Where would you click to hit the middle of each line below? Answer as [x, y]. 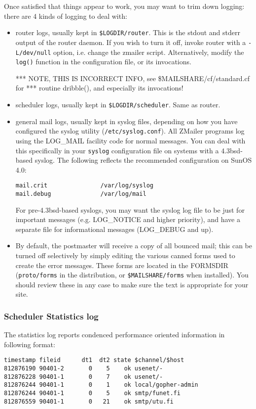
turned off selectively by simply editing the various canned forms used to [125, 255]
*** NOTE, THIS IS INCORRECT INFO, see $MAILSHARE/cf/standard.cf [133, 78]
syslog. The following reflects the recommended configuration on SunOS [143, 160]
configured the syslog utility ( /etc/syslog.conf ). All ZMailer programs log [130, 131]
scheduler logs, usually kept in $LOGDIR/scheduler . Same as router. [118, 104]
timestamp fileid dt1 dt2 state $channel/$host [94, 360]
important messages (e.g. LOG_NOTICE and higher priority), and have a [128, 219]
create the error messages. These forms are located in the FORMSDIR [122, 265]
